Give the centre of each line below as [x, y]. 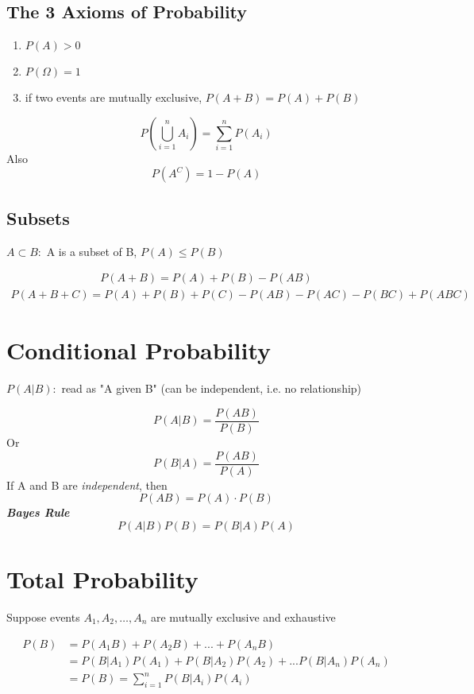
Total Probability [102, 579]
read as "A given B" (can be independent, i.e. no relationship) [212, 388]
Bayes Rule [38, 512]
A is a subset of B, [92, 251]
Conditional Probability [139, 350]
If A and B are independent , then [87, 485]
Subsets [38, 217]
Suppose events [43, 617]
